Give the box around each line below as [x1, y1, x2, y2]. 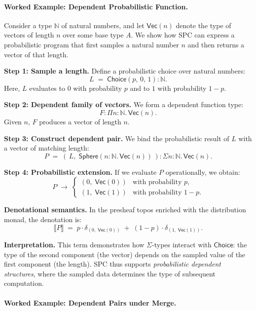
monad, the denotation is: [4, 214, 82, 224]
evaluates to [29, 82, 65, 93]
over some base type [63, 30, 124, 40]
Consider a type [4, 20, 52, 30]
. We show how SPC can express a [131, 30, 235, 40]
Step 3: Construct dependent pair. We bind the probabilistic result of [4, 133, 229, 143]
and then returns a [187, 39, 245, 49]
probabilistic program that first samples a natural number [4, 39, 179, 49]
